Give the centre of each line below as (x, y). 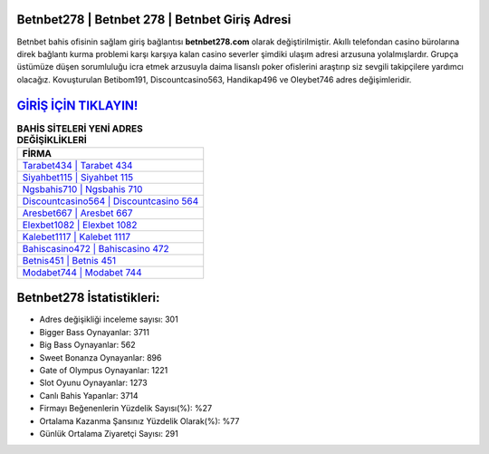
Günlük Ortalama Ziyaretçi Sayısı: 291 (109, 434)
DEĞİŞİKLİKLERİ (52, 140)
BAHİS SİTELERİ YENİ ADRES (80, 129)
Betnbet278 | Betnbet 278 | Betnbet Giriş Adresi (154, 19)
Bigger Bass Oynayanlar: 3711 (94, 332)
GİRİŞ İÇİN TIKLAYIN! (77, 106)
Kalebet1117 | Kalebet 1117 (77, 237)
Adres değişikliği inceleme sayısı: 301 (109, 319)
